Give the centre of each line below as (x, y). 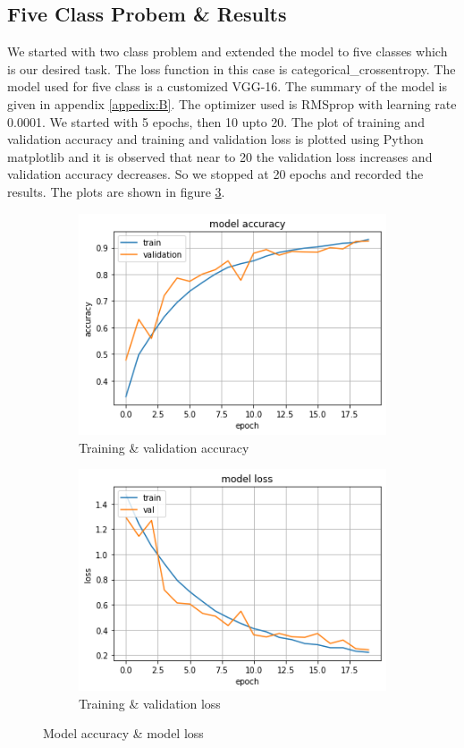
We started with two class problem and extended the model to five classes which (228, 51)
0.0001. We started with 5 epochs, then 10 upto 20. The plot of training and (216, 121)
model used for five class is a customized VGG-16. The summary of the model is (227, 86)
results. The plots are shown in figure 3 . (116, 191)
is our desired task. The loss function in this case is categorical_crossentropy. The (232, 68)
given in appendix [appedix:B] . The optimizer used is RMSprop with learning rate (232, 103)
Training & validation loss (150, 703)
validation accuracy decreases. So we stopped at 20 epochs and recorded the (215, 174)
